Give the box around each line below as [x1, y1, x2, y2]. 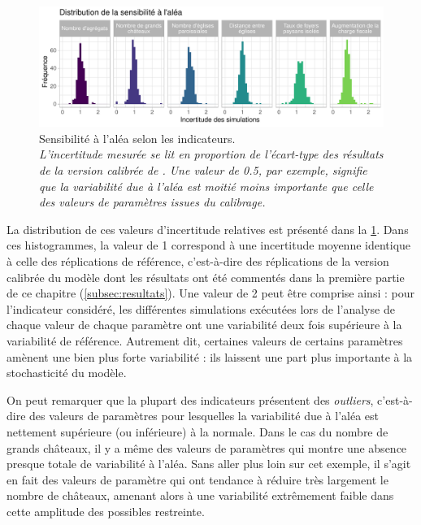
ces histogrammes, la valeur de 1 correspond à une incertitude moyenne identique [7, 236, 411, 254]
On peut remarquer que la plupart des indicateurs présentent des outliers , [7, 391, 374, 408]
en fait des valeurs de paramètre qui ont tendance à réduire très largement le [7, 471, 388, 488]
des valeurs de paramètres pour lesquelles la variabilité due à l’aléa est [29, 407, 379, 424]
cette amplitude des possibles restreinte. [7, 502, 205, 519]
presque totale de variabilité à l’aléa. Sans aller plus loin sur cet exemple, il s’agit [7, 455, 411, 472]
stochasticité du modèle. [7, 364, 127, 381]
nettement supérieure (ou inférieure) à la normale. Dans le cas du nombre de [7, 423, 388, 440]
